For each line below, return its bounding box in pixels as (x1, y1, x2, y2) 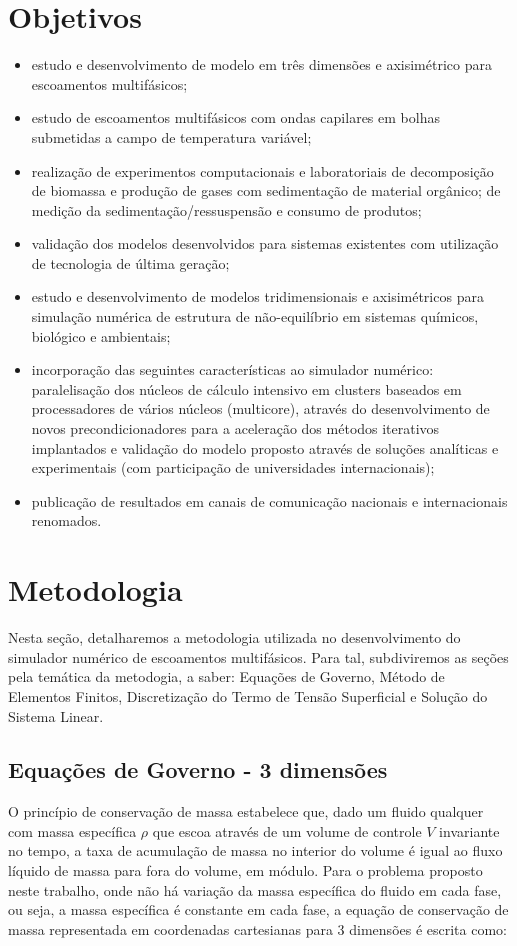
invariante (439, 820, 500, 841)
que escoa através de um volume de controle (152, 820, 422, 841)
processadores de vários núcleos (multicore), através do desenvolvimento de (31, 398, 490, 419)
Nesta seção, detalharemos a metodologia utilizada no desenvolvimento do (8, 627, 461, 648)
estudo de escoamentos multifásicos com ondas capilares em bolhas (31, 107, 440, 128)
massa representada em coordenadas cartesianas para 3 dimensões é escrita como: (8, 918, 507, 939)
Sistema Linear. (8, 705, 104, 726)
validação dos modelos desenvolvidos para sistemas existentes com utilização (31, 233, 499, 254)
